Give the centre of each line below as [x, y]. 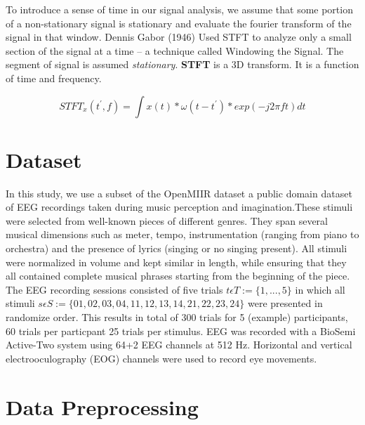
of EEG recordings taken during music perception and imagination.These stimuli [179, 207]
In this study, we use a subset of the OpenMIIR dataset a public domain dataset [179, 193]
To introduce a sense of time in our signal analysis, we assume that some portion [179, 9]
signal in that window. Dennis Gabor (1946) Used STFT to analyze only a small [179, 37]
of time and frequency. [54, 78]
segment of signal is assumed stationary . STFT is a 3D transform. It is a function [182, 64]
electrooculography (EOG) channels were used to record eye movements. [161, 358]
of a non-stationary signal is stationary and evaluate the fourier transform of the [179, 23]
